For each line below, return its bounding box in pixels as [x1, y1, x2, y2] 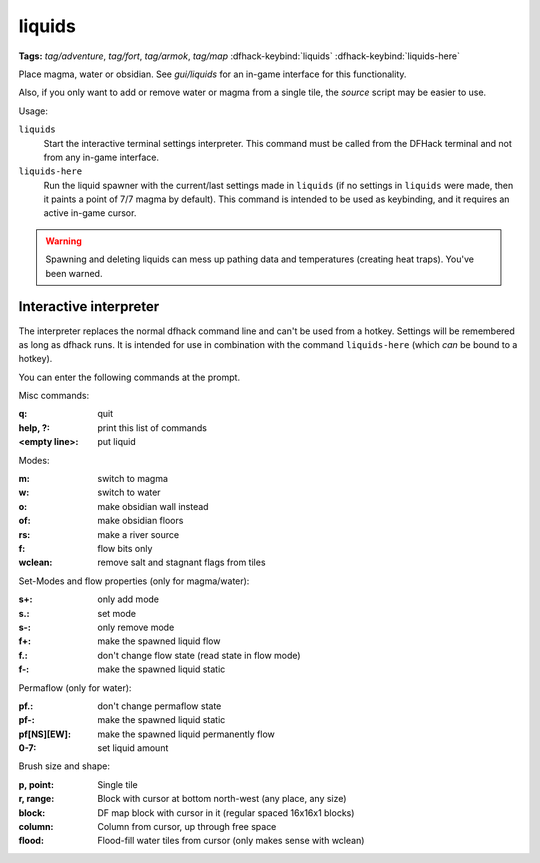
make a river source [97, 528, 180, 540]
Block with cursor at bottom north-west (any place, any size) [97, 793, 347, 805]
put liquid [97, 436, 136, 448]
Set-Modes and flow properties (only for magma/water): [18, 575, 250, 587]
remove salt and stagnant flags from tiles [97, 556, 266, 569]
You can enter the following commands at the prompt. [18, 371, 240, 383]
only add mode [97, 593, 160, 605]
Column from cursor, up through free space [97, 821, 277, 833]
